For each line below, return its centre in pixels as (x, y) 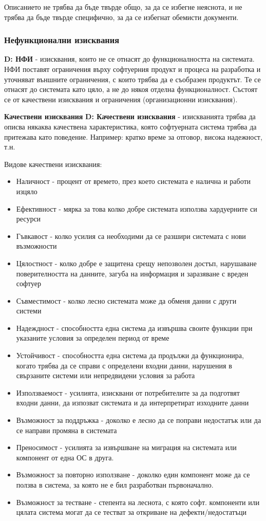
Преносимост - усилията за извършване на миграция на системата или (126, 447)
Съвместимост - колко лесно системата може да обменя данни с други (126, 300)
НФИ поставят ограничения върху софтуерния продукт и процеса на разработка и (132, 69)
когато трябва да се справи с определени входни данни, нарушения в (124, 365)
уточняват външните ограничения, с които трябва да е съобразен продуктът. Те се (132, 79)
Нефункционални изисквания (62, 40)
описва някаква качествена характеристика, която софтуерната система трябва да (130, 126)
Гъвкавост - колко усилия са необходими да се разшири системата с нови (131, 236)
